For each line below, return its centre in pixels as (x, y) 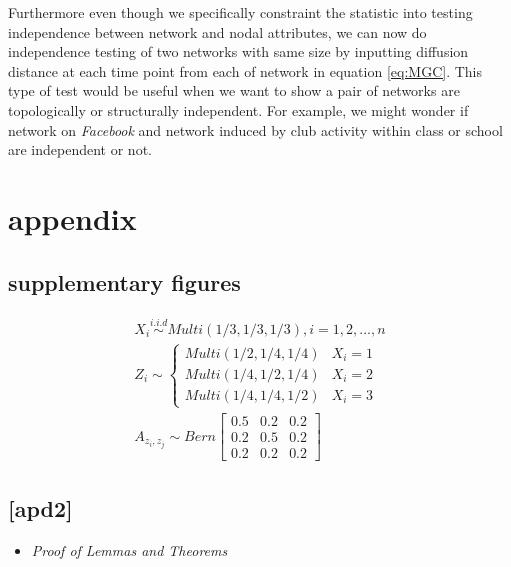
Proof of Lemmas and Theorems (129, 549)
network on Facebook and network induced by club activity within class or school (255, 129)
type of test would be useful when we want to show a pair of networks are (234, 90)
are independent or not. (80, 149)
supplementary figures (124, 281)
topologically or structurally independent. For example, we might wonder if (238, 109)
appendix (72, 217)
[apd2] (40, 507)
